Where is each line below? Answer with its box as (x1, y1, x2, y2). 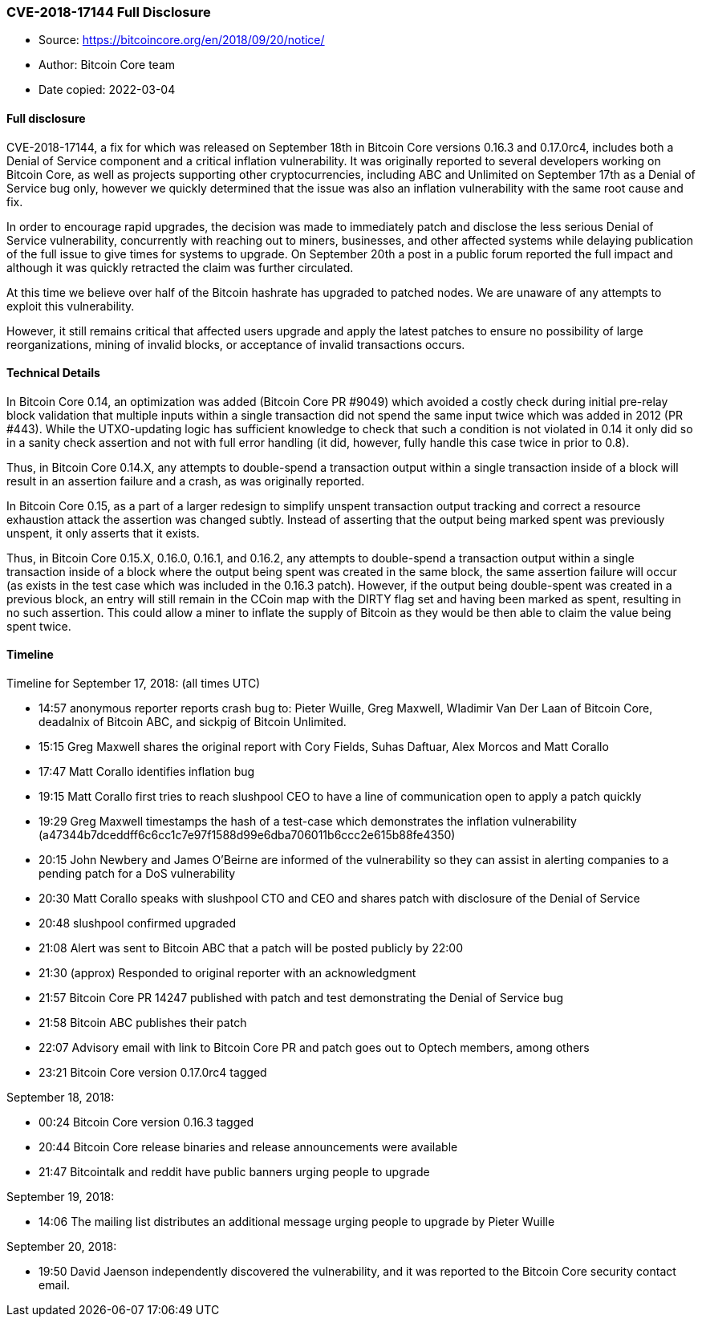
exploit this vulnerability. (6, 298, 135, 313)
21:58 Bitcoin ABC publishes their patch (39, 1016, 247, 1030)
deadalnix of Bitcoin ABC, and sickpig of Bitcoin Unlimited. (39, 715, 347, 729)
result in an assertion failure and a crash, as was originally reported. (6, 473, 365, 488)
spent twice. (6, 619, 71, 633)
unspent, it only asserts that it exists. (6, 526, 200, 540)
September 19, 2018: (6, 1190, 115, 1204)
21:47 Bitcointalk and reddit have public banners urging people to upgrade (39, 1165, 430, 1179)
